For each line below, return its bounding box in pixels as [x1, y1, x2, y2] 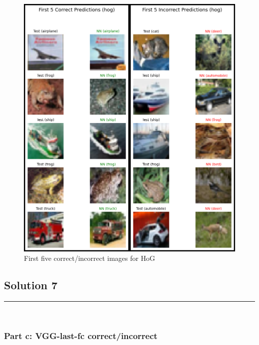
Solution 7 [4, 277, 58, 293]
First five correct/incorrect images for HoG [24, 253, 155, 263]
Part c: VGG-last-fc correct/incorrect [4, 329, 158, 342]
